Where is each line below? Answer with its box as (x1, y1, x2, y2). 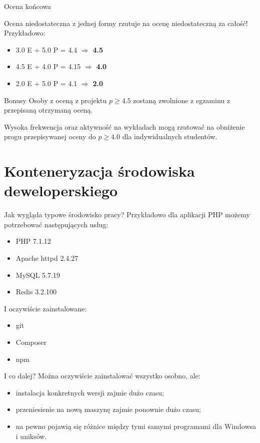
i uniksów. (15, 430, 47, 441)
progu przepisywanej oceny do (4, 131, 96, 142)
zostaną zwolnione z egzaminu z (133, 95, 230, 105)
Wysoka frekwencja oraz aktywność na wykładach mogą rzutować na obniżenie (4, 121, 245, 132)
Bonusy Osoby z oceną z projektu (4, 95, 107, 105)
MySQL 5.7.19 (15, 269, 60, 280)
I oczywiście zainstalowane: (4, 303, 87, 313)
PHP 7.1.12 (15, 236, 51, 246)
